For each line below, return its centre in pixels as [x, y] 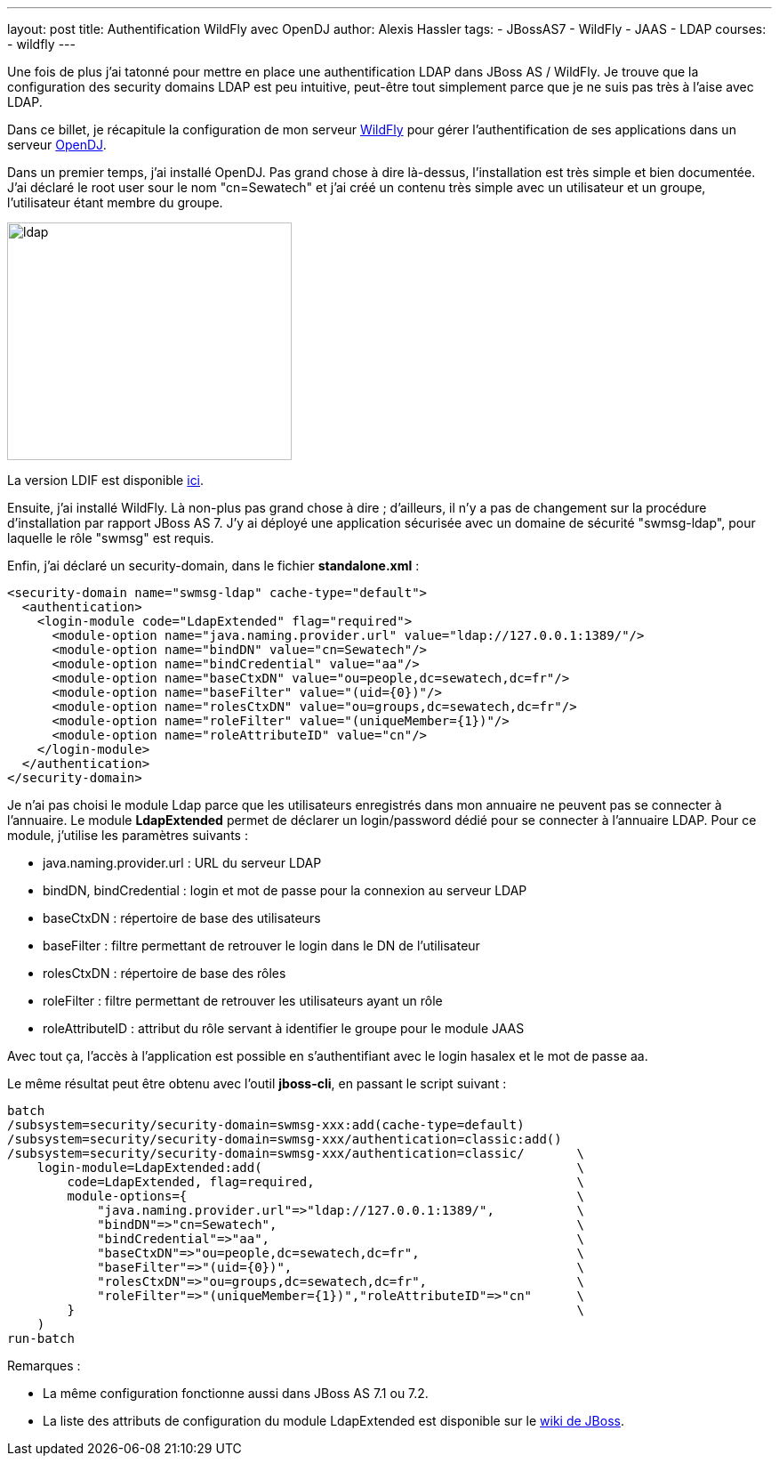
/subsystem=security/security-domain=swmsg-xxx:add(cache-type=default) [266, 1125]
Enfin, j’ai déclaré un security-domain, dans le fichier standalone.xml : [213, 566]
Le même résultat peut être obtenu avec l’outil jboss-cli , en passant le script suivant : [257, 1083]
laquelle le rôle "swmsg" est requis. [111, 538]
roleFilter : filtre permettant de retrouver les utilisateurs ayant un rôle [243, 1001]
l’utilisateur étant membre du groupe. [115, 202]
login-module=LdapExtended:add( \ [311, 1168]
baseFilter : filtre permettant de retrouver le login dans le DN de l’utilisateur [261, 946]
